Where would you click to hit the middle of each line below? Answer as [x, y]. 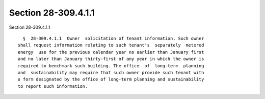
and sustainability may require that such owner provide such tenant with [111, 72]
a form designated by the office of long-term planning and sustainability [111, 79]
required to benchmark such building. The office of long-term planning [111, 66]
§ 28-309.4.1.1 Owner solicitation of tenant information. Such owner [113, 38]
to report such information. [53, 86]
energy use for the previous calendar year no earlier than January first [111, 52]
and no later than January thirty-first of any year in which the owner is [111, 59]
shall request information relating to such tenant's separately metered [111, 45]
